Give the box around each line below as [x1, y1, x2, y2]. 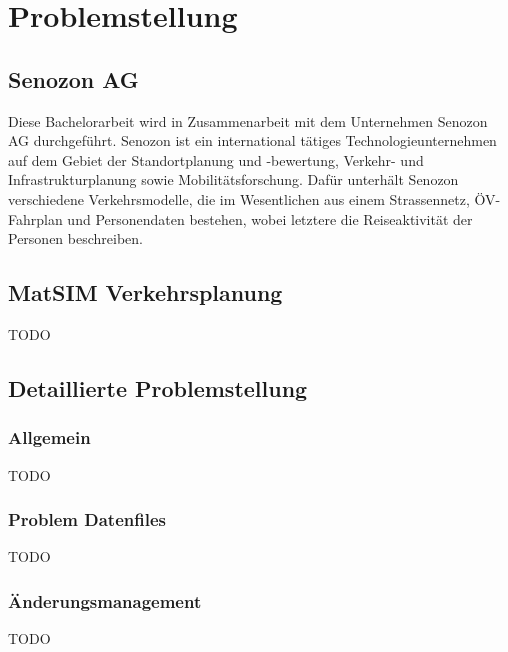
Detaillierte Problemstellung [8, 372, 308, 403]
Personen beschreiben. [8, 228, 143, 249]
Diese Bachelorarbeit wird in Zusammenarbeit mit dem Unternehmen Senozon [8, 110, 488, 131]
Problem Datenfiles [8, 507, 166, 532]
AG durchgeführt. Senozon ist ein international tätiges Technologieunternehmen [8, 130, 497, 151]
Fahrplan [8, 208, 63, 229]
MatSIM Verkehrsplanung [8, 277, 283, 308]
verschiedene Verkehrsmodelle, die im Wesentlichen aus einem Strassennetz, [8, 188, 470, 209]
